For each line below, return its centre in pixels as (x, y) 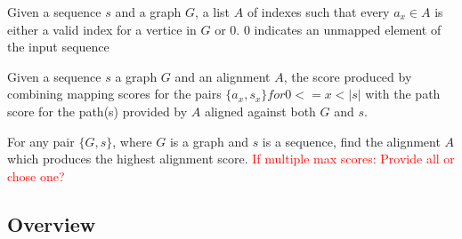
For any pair (41, 141)
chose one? (36, 175)
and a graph (148, 12)
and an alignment (223, 76)
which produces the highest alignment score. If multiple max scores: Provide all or (231, 159)
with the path (403, 94)
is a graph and (209, 141)
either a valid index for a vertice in (102, 29)
